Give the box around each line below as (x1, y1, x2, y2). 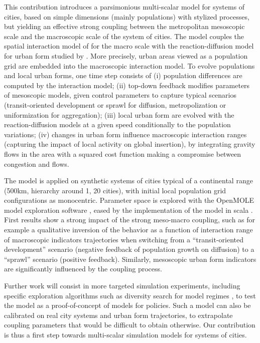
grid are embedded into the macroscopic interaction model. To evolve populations (4, 60, 255, 71)
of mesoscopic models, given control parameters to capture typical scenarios (4, 90, 236, 100)
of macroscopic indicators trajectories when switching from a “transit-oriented (4, 234, 244, 244)
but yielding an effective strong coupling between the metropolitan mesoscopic (4, 21, 245, 32)
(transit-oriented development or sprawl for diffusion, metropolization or (4, 99, 226, 110)
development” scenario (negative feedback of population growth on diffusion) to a (4, 244, 254, 254)
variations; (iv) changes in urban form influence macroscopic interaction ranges (4, 129, 247, 139)
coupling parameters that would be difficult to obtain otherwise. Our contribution (4, 319, 255, 330)
